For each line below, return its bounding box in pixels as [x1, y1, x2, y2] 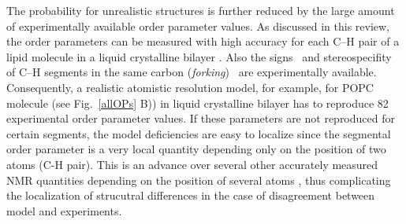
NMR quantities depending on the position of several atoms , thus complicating [6, 171, 391, 188]
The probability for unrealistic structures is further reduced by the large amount [6, 2, 395, 18]
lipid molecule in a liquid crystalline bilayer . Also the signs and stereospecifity [6, 48, 392, 64]
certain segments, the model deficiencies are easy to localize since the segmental [6, 125, 391, 141]
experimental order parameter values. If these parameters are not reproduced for [6, 110, 395, 127]
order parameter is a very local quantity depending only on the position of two [6, 141, 386, 157]
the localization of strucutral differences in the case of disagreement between [6, 187, 375, 204]
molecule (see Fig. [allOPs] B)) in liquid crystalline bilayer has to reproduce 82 [6, 94, 389, 111]
